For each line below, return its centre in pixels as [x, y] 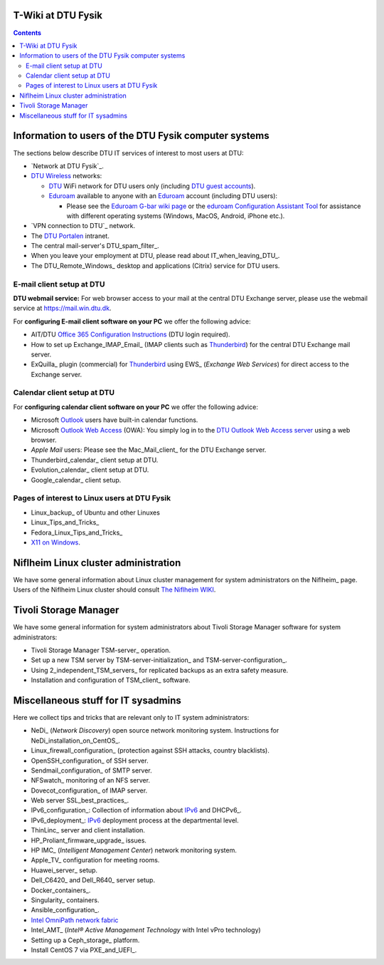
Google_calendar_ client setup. [76, 480]
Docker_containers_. [61, 890]
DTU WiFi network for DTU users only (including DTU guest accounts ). [152, 186]
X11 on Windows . [56, 542]
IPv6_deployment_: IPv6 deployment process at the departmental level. [135, 820]
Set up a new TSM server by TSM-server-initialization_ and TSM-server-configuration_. [159, 660]
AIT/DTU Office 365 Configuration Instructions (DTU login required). [130, 334]
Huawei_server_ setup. [64, 870]
